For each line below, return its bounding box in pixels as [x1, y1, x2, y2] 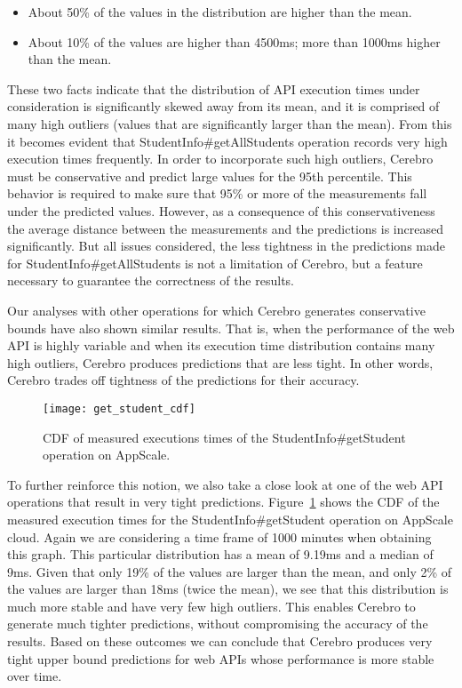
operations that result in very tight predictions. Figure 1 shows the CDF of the [7, 492, 440, 511]
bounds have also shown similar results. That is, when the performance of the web [7, 318, 455, 337]
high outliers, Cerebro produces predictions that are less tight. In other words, [7, 353, 434, 372]
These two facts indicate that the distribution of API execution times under [7, 79, 420, 98]
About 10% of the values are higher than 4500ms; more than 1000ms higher [28, 32, 441, 51]
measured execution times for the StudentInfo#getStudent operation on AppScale [7, 509, 453, 528]
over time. [7, 667, 62, 685]
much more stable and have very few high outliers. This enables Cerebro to [7, 596, 416, 615]
